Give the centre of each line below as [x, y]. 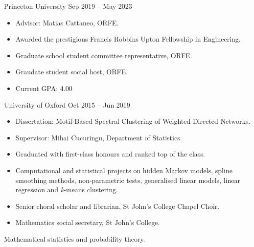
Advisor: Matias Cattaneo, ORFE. [67, 22]
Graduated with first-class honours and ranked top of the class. [110, 154]
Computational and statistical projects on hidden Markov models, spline [124, 170]
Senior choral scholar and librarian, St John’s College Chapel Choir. [117, 206]
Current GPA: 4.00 [44, 88]
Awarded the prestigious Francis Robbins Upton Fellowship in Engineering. [128, 39]
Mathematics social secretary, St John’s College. [88, 222]
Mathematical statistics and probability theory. [75, 238]
